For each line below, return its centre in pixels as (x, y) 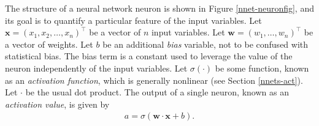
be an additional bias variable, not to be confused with (206, 44)
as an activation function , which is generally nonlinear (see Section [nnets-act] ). (154, 80)
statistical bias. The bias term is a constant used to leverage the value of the (149, 56)
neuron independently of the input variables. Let (96, 68)
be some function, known (262, 68)
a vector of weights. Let (49, 44)
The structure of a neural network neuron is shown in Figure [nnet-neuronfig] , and (159, 8)
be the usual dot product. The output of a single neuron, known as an (157, 92)
